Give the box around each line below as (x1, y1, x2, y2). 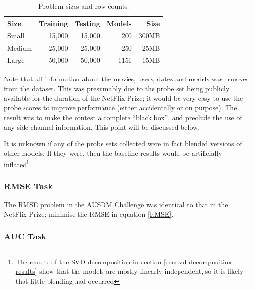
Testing (75, 18, 100, 28)
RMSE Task (4, 180, 53, 192)
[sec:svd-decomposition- (164, 256, 234, 266)
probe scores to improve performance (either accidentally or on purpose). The (4, 103, 237, 112)
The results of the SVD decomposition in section (15, 256, 162, 266)
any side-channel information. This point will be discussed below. (4, 122, 200, 132)
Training (39, 18, 68, 28)
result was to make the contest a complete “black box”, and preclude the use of (4, 112, 242, 122)
